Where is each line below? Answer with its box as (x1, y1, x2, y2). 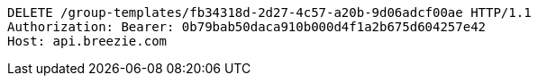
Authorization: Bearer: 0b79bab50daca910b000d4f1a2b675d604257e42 (7, 20, 487, 34)
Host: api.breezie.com (7, 34, 168, 48)
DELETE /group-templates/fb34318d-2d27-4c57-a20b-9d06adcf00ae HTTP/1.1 (7, 5, 532, 20)
